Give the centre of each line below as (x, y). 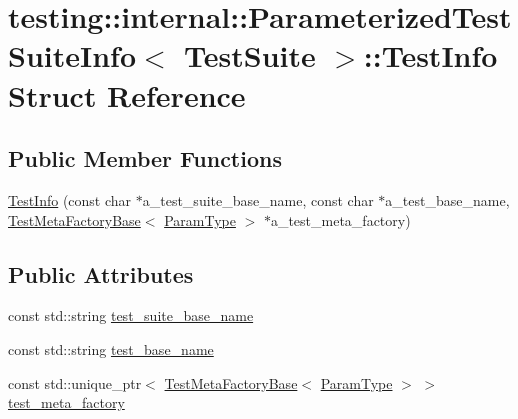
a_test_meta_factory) (340, 219)
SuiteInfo (72, 55)
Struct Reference (127, 94)
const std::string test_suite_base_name (131, 315)
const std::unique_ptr (75, 382)
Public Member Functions (145, 158)
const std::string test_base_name (111, 348)
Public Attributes (101, 273)
